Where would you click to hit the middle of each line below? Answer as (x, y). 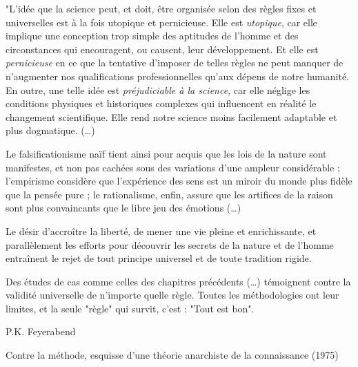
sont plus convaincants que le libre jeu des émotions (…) (123, 208)
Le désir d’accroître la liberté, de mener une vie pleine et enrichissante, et (161, 230)
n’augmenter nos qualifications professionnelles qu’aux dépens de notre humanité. (178, 76)
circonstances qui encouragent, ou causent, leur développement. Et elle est (162, 49)
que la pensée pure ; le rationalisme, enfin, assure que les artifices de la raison (169, 194)
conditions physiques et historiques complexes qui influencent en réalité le (161, 103)
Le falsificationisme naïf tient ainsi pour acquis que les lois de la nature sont (166, 153)
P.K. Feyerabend (41, 331)
